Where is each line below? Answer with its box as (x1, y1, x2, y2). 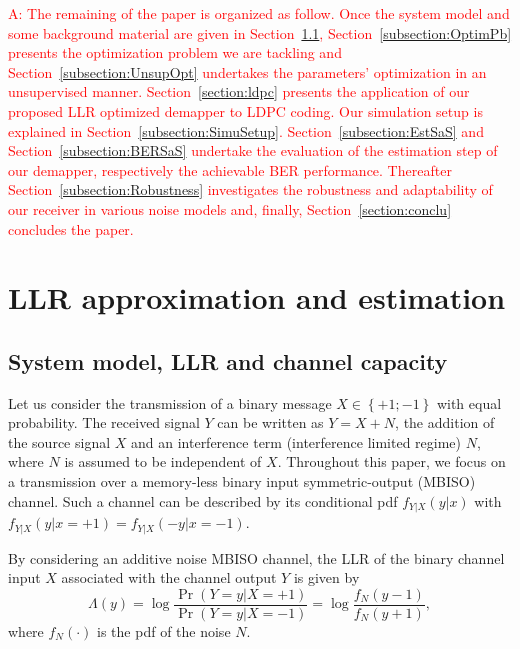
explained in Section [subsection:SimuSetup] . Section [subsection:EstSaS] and (8, 120, 484, 141)
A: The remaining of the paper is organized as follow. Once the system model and (8, 3, 510, 23)
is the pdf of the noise (97, 620, 231, 641)
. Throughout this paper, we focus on (277, 451, 506, 472)
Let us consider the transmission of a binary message (8, 392, 332, 413)
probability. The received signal (8, 412, 200, 433)
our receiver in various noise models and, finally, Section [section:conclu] (8, 198, 452, 219)
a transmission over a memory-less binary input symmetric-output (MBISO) (8, 471, 476, 492)
